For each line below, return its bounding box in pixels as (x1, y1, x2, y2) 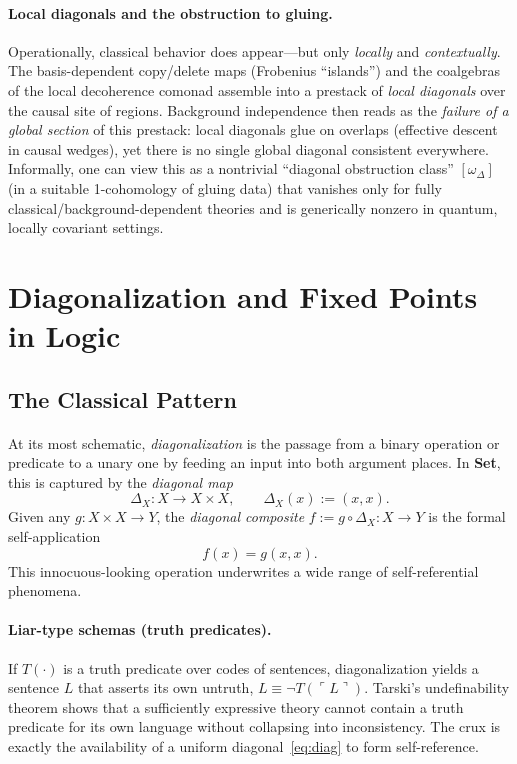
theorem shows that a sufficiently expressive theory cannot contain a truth (8, 696, 464, 717)
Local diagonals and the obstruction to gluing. (8, 2, 333, 23)
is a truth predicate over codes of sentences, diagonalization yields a (63, 657, 479, 678)
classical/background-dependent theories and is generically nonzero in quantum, (8, 197, 498, 218)
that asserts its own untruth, (77, 677, 254, 698)
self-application (8, 526, 101, 547)
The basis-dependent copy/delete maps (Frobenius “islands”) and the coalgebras (8, 60, 500, 81)
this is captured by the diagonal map (8, 471, 233, 492)
